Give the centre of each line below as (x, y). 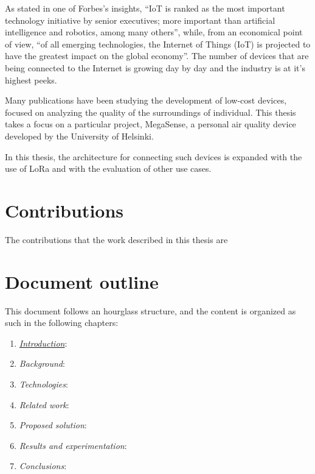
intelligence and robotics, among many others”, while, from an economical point (154, 32)
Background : (42, 363)
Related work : (44, 404)
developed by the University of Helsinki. (79, 136)
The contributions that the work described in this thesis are (116, 239)
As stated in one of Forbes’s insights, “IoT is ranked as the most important (145, 8)
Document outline (82, 281)
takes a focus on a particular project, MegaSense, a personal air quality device (151, 124)
